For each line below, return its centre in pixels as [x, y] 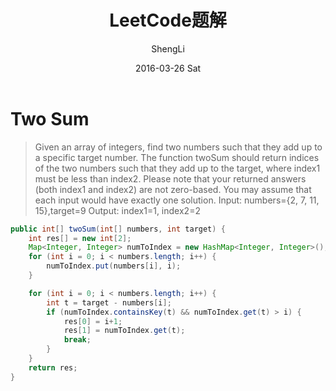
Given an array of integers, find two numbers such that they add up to [178, 147]
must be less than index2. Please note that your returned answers [170, 178]
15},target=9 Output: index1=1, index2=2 [117, 210]
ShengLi [168, 48]
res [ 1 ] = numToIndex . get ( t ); [124, 331]
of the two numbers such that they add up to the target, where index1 [177, 168]
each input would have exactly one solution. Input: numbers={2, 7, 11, [177, 200]
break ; [77, 340]
